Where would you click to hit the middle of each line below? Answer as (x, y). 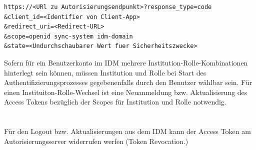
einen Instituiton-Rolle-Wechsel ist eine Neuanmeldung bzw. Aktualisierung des (126, 92)
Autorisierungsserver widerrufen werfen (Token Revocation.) (96, 141)
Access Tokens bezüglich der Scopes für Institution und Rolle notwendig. (115, 102)
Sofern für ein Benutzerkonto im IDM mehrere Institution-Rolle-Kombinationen (126, 62)
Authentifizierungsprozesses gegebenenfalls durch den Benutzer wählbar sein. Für (128, 82)
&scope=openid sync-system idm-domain (68, 36)
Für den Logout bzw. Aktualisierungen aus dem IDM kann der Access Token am (127, 131)
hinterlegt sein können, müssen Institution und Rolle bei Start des (105, 72)
